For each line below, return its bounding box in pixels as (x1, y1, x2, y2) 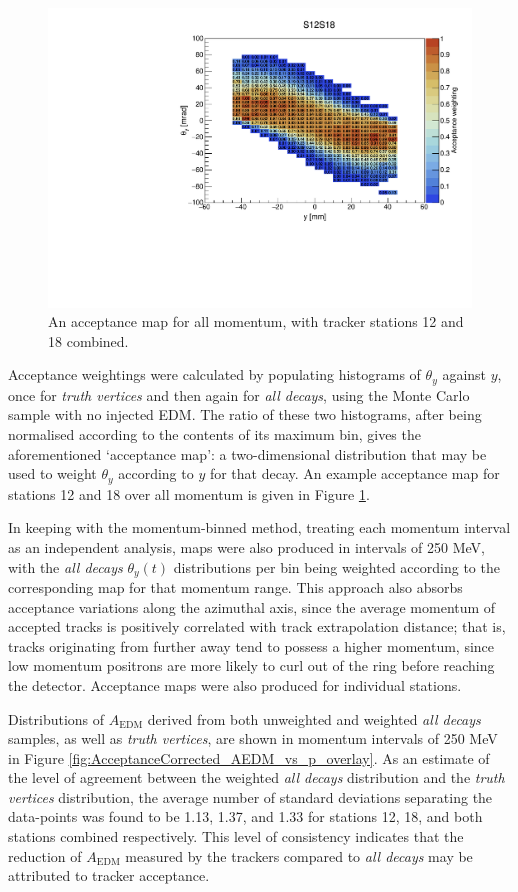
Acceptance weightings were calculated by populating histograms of (8, 364, 421, 385)
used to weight (8, 463, 97, 484)
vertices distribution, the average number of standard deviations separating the (8, 786, 493, 807)
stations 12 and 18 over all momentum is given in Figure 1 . (8, 483, 370, 504)
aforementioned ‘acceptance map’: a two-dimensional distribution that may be (8, 443, 487, 464)
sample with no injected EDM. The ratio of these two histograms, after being (8, 404, 482, 425)
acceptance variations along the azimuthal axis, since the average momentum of (8, 596, 496, 617)
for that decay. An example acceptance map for (209, 463, 500, 484)
